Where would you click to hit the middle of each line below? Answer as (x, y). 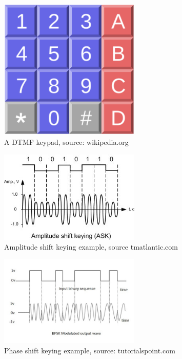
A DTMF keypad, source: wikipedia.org (66, 141)
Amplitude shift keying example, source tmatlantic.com (91, 247)
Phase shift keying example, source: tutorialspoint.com (90, 351)
